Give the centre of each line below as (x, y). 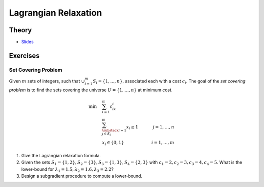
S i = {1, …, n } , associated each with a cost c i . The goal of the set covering (169, 82)
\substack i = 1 (114, 130)
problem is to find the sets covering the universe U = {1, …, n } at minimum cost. (91, 90)
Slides (27, 42)
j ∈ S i (106, 134)
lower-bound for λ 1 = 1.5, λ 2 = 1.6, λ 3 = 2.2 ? (67, 170)
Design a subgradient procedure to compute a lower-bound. (82, 176)
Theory (21, 30)
